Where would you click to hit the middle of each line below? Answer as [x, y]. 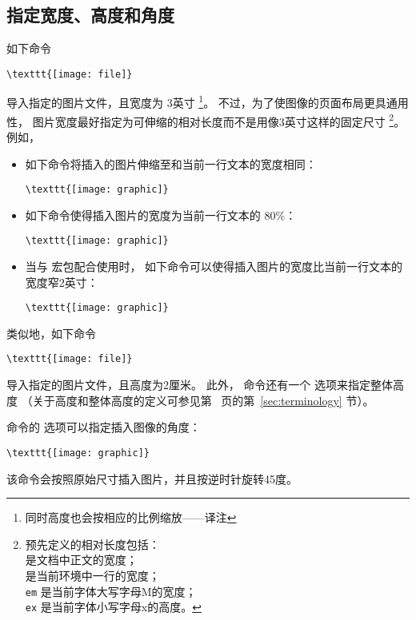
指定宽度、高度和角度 [90, 15]
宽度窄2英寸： [62, 282]
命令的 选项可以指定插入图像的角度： [104, 427]
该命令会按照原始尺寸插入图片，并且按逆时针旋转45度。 [152, 478]
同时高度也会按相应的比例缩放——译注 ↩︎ [131, 517]
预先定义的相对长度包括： [92, 544]
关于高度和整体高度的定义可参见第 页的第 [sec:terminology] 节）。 [203, 400]
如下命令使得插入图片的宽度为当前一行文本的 [143, 215]
